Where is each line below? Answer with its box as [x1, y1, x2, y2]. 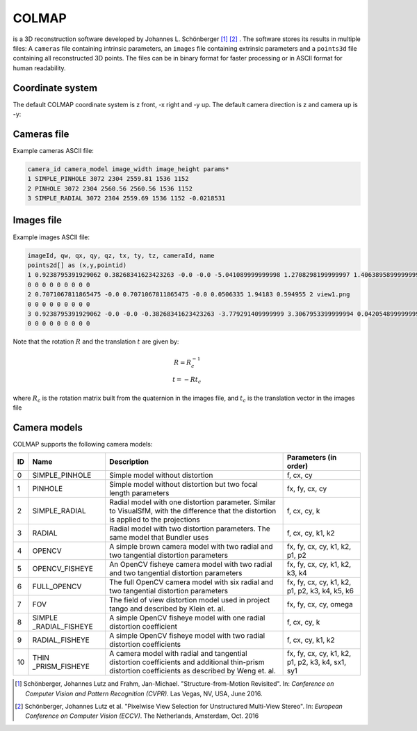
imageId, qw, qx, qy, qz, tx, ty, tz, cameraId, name [27, 251, 215, 259]
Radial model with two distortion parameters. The [108, 524, 270, 533]
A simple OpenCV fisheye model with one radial [108, 613, 265, 622]
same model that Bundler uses [108, 533, 209, 543]
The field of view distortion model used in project [108, 595, 270, 605]
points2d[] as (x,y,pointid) [27, 261, 127, 269]
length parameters [108, 488, 170, 498]
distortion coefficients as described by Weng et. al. [108, 666, 276, 676]
